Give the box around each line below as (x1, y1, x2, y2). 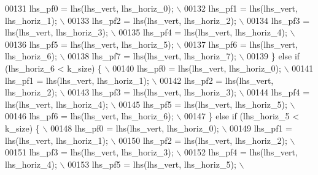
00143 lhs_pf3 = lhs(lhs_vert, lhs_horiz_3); (68, 86, 236, 99)
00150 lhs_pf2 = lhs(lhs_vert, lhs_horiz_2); (118, 133, 287, 146)
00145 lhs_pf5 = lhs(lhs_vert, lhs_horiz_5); (118, 97, 287, 110)
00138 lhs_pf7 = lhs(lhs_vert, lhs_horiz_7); (68, 50, 236, 62)
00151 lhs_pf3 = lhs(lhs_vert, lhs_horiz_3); (5, 146, 174, 158)
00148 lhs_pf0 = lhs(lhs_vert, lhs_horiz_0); (50, 121, 219, 134)
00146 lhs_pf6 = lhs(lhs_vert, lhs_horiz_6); (5, 110, 174, 122)
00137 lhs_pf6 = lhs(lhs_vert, (184, 37, 298, 50)
